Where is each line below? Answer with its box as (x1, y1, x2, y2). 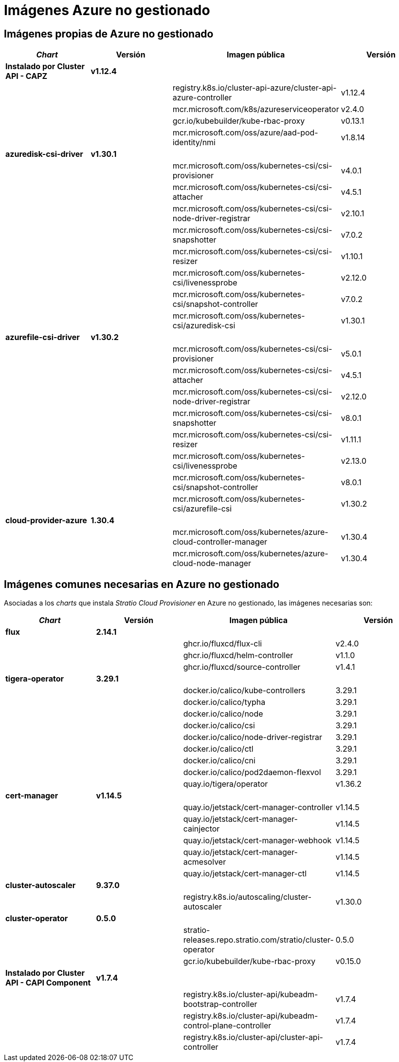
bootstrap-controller (183, 999, 257, 1009)
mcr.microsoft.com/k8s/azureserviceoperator (172, 104, 339, 114)
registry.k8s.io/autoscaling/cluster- (183, 892, 311, 902)
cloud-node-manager (172, 558, 252, 569)
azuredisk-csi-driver (5, 149, 83, 159)
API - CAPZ (5, 71, 48, 81)
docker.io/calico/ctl (183, 744, 254, 754)
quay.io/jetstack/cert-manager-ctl (183, 869, 307, 879)
